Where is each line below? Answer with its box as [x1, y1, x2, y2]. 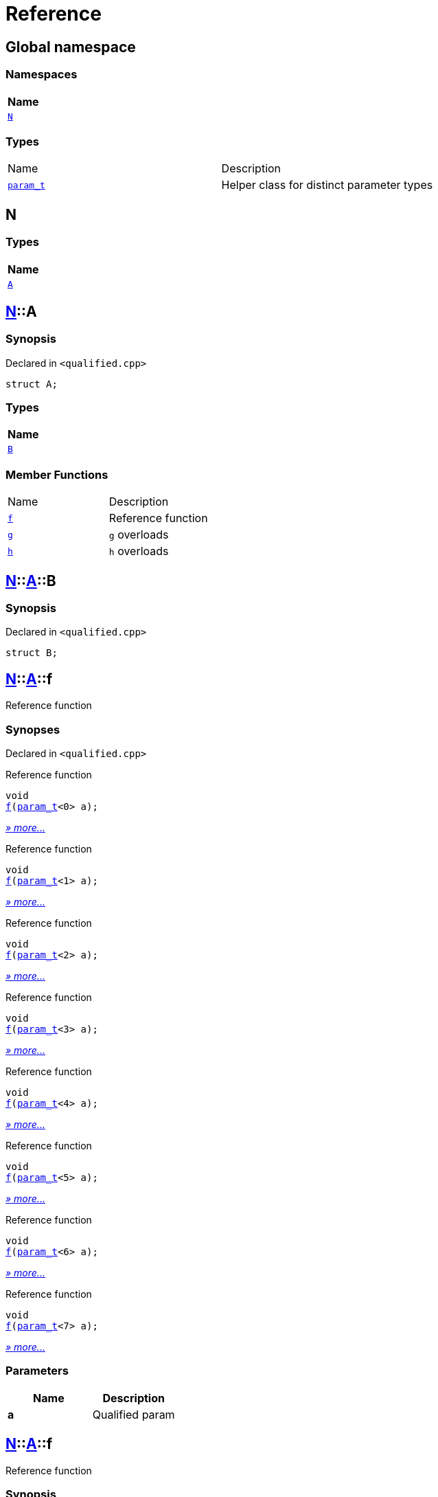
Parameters [5, 1364, 69, 1378]
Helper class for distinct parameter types [221, 178, 433, 192]
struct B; [5, 647, 58, 659]
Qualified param [92, 1407, 175, 1421]
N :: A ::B [5, 572, 56, 589]
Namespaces [5, 67, 78, 82]
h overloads [108, 544, 169, 559]
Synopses [5, 722, 60, 736]
